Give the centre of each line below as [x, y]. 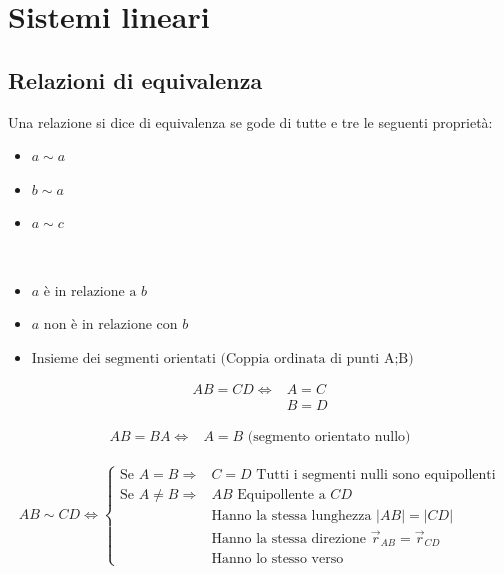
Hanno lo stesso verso [277, 558]
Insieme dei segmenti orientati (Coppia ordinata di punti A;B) [222, 358]
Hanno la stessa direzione [289, 539]
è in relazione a [90, 291]
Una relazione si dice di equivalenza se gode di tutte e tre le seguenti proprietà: [250, 121]
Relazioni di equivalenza [135, 79]
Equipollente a [281, 494]
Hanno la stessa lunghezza [291, 515]
